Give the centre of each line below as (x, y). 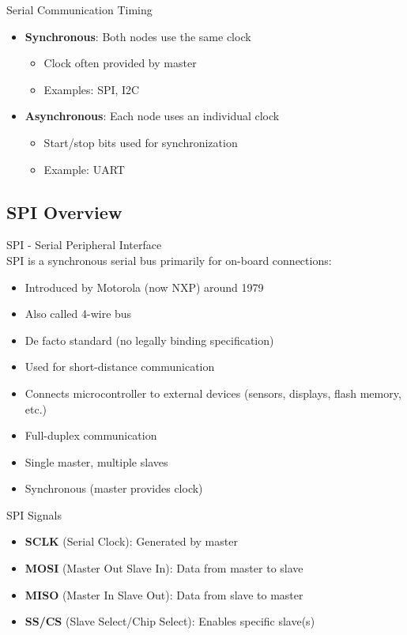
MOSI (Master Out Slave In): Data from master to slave (164, 568)
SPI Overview (64, 212)
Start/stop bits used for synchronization (141, 142)
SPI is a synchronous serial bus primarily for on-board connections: (169, 260)
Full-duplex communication (91, 435)
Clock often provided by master (120, 63)
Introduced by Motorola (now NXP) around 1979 (144, 287)
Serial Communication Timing (79, 9)
